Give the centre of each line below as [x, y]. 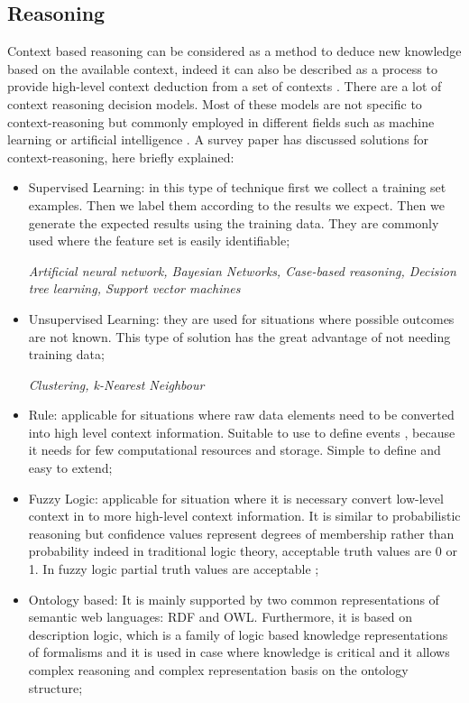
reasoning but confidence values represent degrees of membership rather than [241, 533]
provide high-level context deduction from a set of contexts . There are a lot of [225, 86]
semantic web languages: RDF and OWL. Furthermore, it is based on [221, 617]
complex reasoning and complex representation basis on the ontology [218, 670]
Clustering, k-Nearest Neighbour [116, 384]
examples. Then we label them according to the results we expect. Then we [236, 204]
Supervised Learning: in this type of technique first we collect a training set [237, 187]
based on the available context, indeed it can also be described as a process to [222, 68]
